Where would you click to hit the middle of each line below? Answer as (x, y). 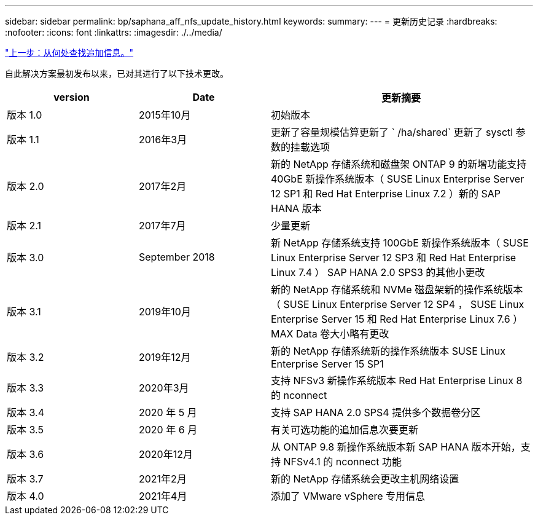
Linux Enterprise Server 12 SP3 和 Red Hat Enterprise (394, 258)
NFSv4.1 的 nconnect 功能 (343, 462)
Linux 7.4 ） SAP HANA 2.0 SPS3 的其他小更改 (378, 272)
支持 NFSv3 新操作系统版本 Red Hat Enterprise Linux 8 (397, 380)
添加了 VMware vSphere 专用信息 (348, 496)
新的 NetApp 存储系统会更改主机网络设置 (365, 479)
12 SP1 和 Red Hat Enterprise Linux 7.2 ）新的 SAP (386, 194)
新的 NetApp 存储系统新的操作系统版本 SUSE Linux (388, 351)
